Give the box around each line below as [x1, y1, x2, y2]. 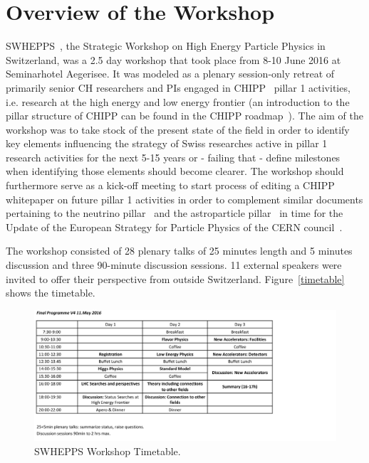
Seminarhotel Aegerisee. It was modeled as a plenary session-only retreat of [6, 66, 335, 81]
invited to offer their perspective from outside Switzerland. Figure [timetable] [6, 271, 345, 286]
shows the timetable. [6, 285, 95, 300]
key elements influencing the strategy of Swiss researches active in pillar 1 [6, 136, 328, 151]
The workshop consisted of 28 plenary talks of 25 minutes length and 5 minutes [6, 243, 353, 258]
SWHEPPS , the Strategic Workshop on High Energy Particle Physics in [6, 38, 326, 53]
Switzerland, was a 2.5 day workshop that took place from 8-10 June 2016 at [6, 52, 341, 67]
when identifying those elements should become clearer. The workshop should [6, 164, 344, 179]
